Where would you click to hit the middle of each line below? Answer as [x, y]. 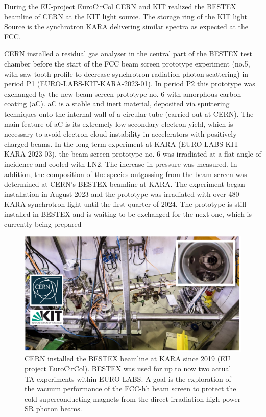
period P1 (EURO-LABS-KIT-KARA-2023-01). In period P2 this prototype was [130, 84]
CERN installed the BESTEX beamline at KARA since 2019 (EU [128, 358]
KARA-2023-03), [30, 154]
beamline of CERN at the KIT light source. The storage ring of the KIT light [126, 16]
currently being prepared [43, 224]
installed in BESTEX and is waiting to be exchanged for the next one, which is [128, 214]
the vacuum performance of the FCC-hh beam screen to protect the [130, 389]
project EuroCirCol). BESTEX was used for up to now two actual [128, 369]
